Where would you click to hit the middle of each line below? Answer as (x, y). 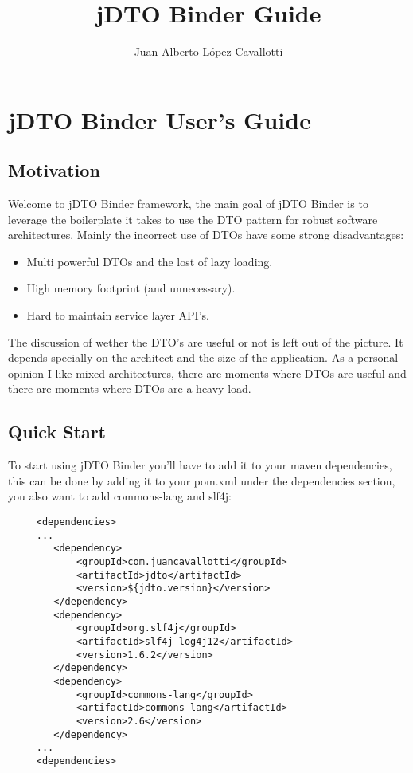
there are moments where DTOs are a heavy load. (130, 388)
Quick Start (57, 432)
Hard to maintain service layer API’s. (118, 315)
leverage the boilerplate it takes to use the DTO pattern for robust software (193, 219)
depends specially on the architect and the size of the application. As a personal (203, 357)
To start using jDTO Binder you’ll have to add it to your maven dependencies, (200, 465)
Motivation (54, 170)
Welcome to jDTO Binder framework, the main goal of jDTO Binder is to (188, 204)
